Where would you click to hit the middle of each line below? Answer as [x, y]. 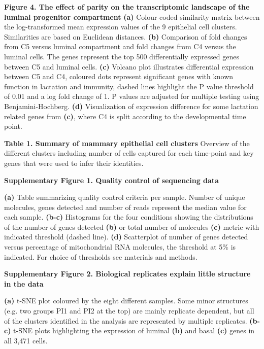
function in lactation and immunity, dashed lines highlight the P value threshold [129, 86]
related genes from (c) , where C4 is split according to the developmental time [125, 116]
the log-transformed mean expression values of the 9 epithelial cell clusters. [121, 27]
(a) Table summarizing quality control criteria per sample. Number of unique [125, 197]
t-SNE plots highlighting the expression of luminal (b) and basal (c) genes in [134, 330]
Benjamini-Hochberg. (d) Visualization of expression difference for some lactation [131, 106]
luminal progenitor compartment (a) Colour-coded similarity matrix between [132, 16]
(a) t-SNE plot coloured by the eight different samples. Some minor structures [126, 301]
